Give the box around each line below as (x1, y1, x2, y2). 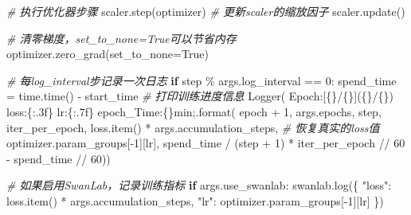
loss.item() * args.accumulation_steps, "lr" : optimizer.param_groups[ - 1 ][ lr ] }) (6, 192, 384, 209)
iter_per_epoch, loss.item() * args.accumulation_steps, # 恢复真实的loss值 (6, 119, 380, 135)
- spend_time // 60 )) (6, 150, 111, 166)
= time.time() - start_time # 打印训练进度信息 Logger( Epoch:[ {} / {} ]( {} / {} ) (6, 88, 394, 104)
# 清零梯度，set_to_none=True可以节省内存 (6, 29, 237, 46)
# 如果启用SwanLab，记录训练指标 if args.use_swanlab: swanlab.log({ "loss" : (6, 177, 392, 193)
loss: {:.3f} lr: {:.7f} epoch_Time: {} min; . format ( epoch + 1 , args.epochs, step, (6, 103, 382, 119)
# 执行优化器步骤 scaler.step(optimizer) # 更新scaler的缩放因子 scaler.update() (6, 3, 405, 19)
